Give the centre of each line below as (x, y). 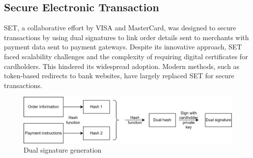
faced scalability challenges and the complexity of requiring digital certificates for (126, 56)
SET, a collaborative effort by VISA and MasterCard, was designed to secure (120, 28)
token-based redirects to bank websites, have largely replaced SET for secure (119, 76)
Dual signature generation (63, 150)
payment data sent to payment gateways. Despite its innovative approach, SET (123, 47)
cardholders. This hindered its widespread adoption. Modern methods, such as (122, 66)
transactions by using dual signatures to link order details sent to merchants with (126, 37)
